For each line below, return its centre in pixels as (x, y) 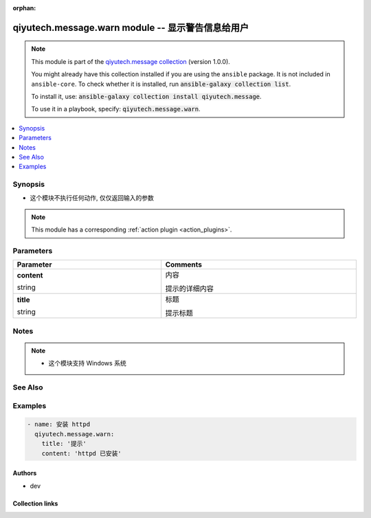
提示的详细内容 (190, 289)
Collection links (35, 503)
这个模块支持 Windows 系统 (87, 363)
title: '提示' (64, 444)
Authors (25, 473)
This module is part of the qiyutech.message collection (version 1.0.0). (131, 61)
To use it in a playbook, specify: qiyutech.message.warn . (116, 109)
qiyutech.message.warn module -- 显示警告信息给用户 (131, 27)
